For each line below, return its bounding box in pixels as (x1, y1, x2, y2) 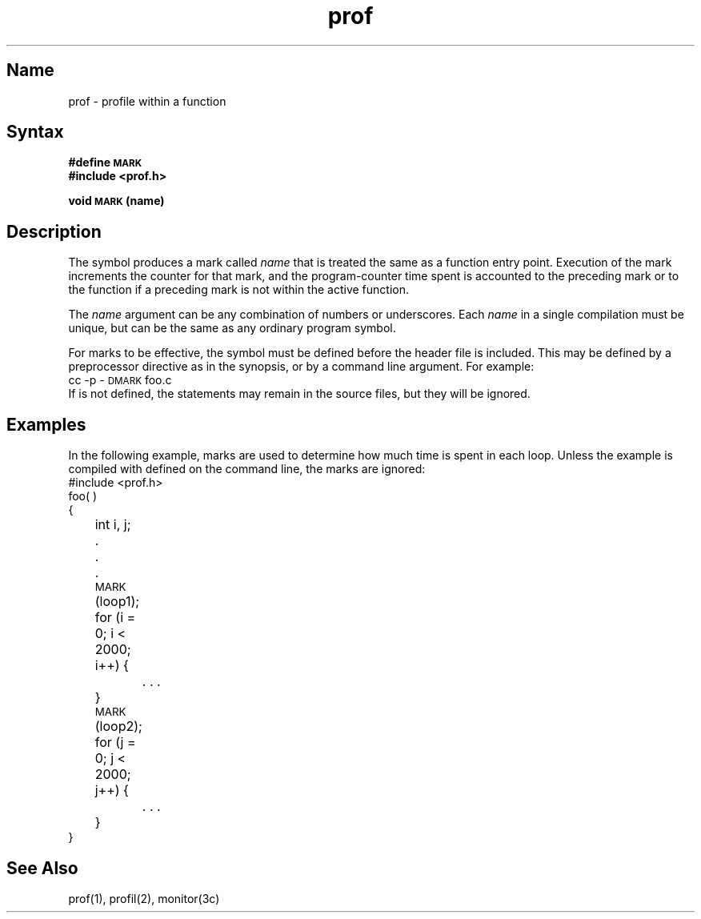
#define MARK (68, 155, 142, 170)
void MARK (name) (68, 194, 165, 208)
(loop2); (94, 718, 142, 735)
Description (6, 221, 102, 242)
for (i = (94, 609, 136, 626)
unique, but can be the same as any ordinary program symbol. (68, 321, 396, 335)
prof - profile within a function (68, 94, 226, 108)
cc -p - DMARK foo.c (68, 373, 172, 387)
